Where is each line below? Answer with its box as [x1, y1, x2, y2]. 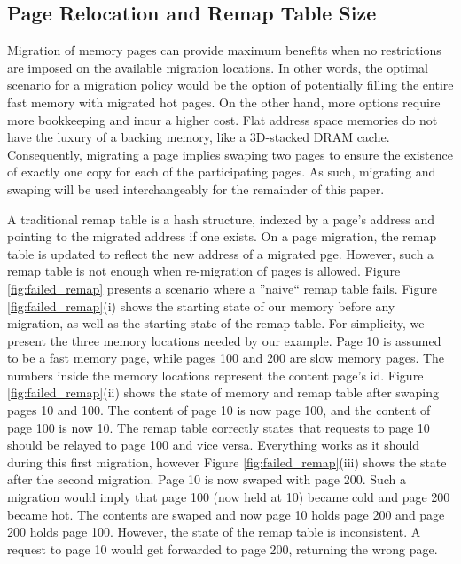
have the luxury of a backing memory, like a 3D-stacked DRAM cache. [7, 128, 390, 146]
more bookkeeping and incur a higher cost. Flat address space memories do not [7, 110, 438, 129]
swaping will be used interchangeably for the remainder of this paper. [7, 179, 385, 198]
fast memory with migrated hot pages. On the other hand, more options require [7, 92, 441, 111]
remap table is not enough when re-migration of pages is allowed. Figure [7, 262, 401, 280]
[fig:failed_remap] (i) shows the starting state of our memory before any [7, 296, 395, 315]
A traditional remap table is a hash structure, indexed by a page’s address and [7, 209, 435, 228]
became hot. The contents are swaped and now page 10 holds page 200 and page [7, 505, 445, 523]
